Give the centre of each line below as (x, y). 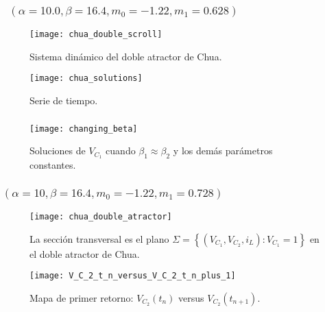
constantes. (53, 165)
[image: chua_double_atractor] (101, 217)
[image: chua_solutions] (86, 79)
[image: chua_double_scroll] (96, 35)
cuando (121, 151)
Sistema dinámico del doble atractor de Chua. (126, 56)
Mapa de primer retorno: (82, 297)
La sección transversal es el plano (99, 238)
